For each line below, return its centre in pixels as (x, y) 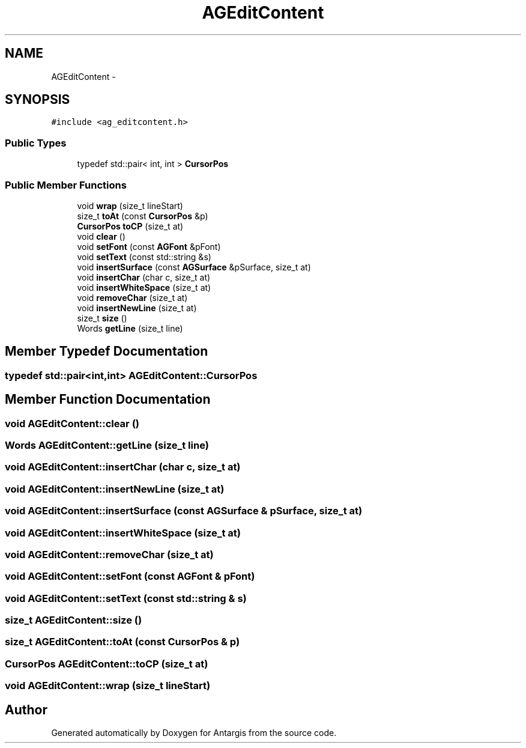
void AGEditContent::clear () (72, 423)
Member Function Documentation (108, 400)
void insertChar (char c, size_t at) (144, 277)
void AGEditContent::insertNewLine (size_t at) (115, 489)
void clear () (101, 236)
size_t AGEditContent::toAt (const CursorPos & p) (122, 642)
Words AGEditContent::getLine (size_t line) (107, 445)
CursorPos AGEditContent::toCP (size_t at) (107, 664)
